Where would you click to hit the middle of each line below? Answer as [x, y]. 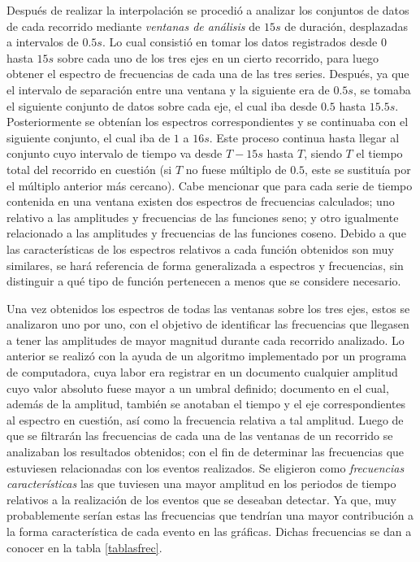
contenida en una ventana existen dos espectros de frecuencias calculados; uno [201, 201]
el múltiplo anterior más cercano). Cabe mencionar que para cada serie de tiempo [210, 185]
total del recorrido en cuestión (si [89, 169]
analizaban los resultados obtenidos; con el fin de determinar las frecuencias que [206, 452]
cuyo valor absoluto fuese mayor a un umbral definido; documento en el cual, [198, 388]
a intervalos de [43, 42]
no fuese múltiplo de [236, 169]
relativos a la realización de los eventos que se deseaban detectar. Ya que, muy [201, 499]
